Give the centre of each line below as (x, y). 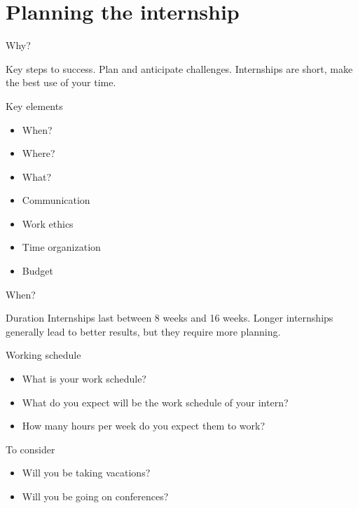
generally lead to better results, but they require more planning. (143, 331)
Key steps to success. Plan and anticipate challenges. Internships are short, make (179, 68)
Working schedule (43, 355)
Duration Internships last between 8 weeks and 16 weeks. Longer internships (170, 318)
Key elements (34, 105)
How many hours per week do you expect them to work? (144, 426)
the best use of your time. (61, 82)
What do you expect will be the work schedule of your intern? (155, 402)
